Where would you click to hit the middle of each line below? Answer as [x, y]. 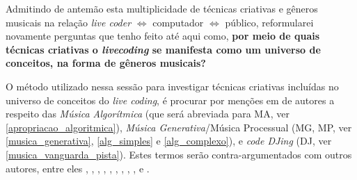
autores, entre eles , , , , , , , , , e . [78, 168]
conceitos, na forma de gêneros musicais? [106, 63]
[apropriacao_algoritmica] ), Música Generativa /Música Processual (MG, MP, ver [179, 127]
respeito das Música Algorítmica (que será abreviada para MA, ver [148, 114]
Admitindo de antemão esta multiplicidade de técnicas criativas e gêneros [162, 8]
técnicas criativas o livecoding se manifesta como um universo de [163, 49]
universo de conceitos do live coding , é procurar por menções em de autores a [170, 100]
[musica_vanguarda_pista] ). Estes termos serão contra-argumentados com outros [179, 154]
